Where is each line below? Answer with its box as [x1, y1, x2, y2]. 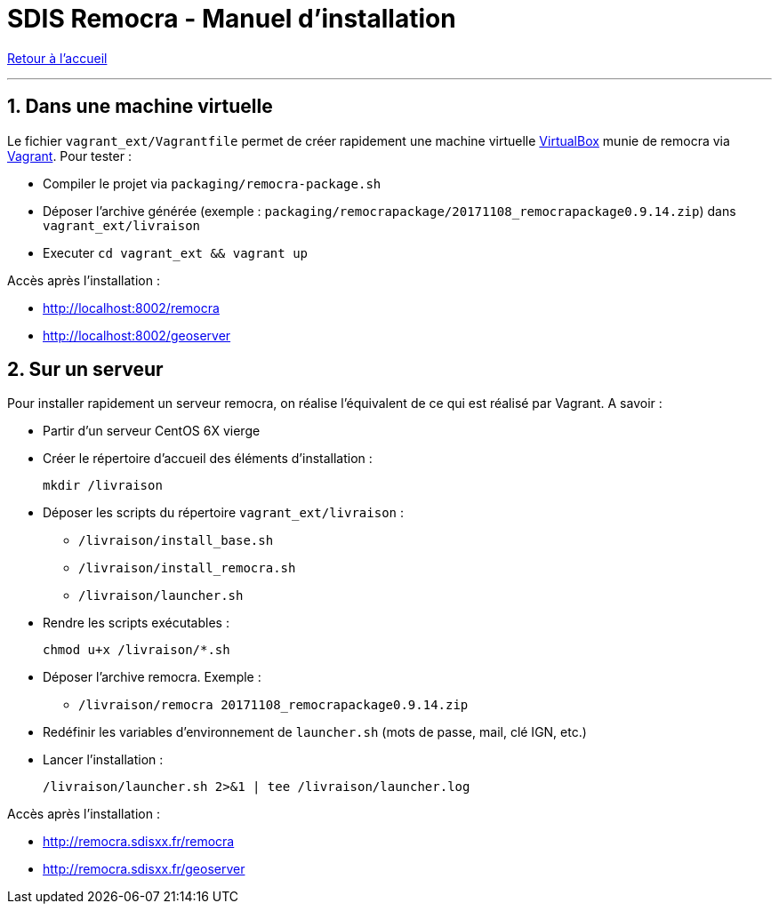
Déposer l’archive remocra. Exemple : [43, 669, 261, 685]
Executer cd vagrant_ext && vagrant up [43, 244, 309, 260]
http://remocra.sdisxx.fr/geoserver [43, 861, 245, 877]
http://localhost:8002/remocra [43, 300, 220, 316]
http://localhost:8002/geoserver [43, 327, 231, 343]
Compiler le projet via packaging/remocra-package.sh [43, 175, 381, 191]
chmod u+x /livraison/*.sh [43, 643, 230, 658]
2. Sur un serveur [7, 358, 164, 381]
